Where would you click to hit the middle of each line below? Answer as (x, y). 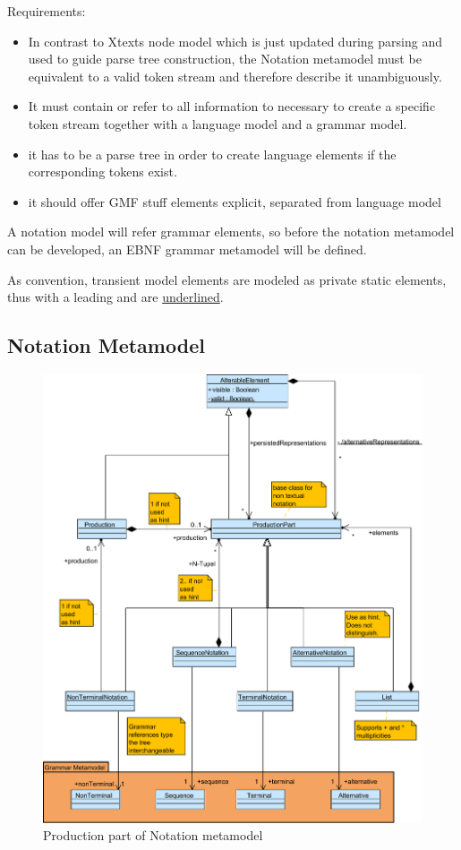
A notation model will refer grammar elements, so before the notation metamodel (231, 232)
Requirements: (47, 11)
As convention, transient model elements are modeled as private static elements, (227, 279)
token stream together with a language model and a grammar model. (218, 123)
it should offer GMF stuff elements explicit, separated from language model (235, 201)
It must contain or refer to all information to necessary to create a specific (232, 106)
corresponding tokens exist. (102, 172)
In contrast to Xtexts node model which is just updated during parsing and (235, 41)
